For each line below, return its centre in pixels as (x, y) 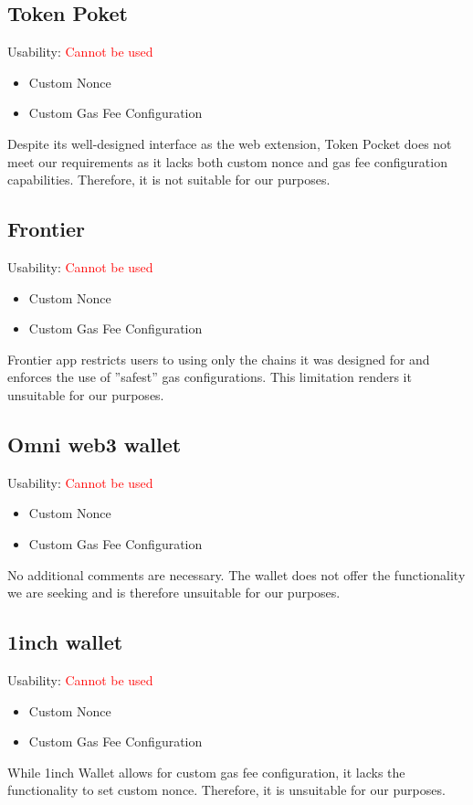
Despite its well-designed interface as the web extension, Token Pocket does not (230, 143)
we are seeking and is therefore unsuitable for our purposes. (174, 593)
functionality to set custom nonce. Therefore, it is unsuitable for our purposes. (226, 790)
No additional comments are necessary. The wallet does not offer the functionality (236, 574)
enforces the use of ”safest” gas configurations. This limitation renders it (210, 377)
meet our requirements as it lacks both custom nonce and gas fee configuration (227, 161)
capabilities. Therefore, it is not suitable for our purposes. (169, 180)
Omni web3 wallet (95, 444)
